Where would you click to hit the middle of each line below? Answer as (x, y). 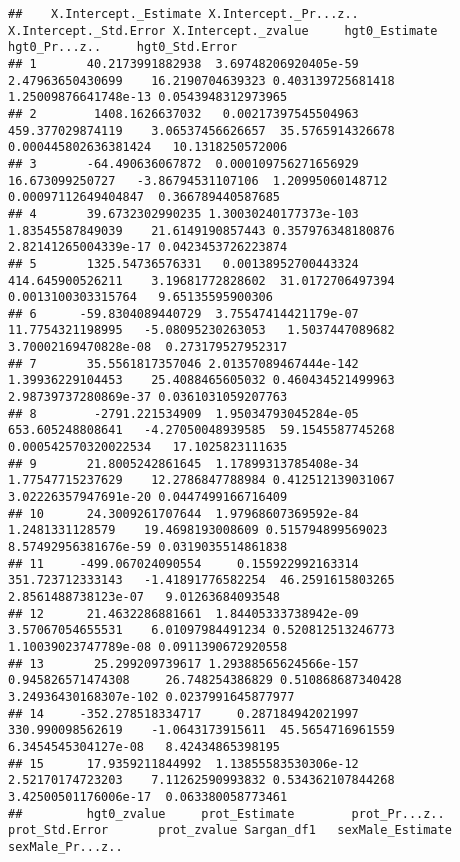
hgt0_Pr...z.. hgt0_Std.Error (123, 47)
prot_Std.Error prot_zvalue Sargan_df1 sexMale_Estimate (230, 830)
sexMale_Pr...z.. (65, 846)
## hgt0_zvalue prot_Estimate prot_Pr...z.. (226, 813)
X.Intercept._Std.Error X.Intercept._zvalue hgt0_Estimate (223, 30)
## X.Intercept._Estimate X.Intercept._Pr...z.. (183, 14)
